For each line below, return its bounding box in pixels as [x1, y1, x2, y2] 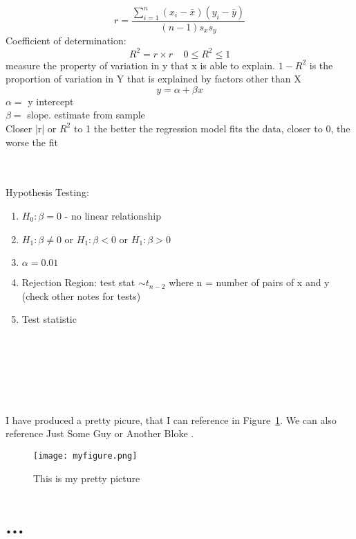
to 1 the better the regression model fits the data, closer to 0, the [73, 121, 350, 135]
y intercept [28, 94, 74, 108]
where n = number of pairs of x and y [169, 275, 330, 290]
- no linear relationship [64, 208, 162, 222]
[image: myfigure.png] [33, 451, 138, 461]
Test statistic [21, 312, 77, 326]
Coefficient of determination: [6, 33, 127, 48]
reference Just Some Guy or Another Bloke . [6, 426, 194, 441]
